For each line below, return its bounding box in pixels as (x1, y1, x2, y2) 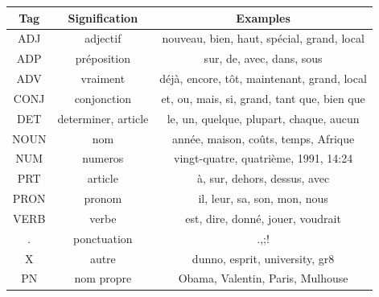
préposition (75, 50, 130, 67)
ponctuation (73, 229, 133, 246)
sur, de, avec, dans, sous (204, 50, 323, 67)
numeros (82, 150, 124, 167)
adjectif (84, 30, 122, 47)
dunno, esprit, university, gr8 (192, 250, 335, 266)
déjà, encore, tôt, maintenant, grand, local (159, 70, 367, 87)
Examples (236, 9, 290, 26)
